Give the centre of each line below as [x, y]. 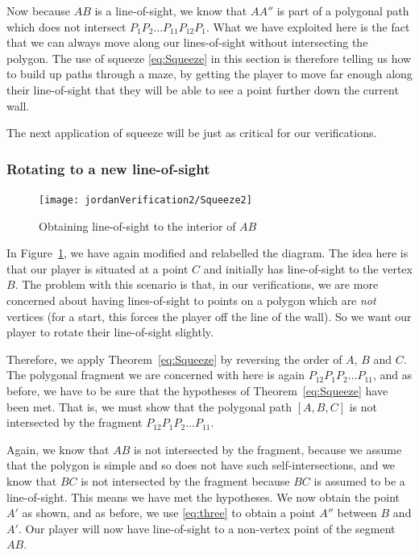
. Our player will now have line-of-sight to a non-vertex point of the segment [207, 528]
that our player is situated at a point [97, 268]
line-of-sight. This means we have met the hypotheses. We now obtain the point [203, 497]
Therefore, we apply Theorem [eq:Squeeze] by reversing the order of [174, 359]
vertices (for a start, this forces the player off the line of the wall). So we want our [209, 316]
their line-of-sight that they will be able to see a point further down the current [203, 89]
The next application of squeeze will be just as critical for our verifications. [192, 133]
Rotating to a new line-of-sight [108, 168]
